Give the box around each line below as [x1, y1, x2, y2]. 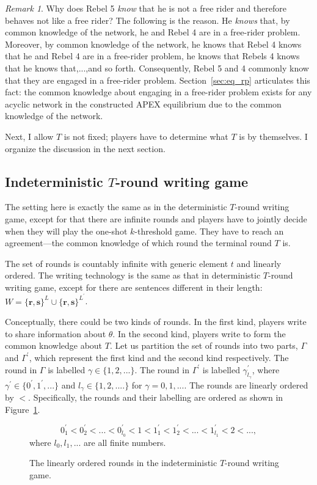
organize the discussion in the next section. [5, 142, 166, 155]
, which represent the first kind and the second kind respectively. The [29, 351, 289, 363]
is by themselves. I [239, 129, 308, 142]
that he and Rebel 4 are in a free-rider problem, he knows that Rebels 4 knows [5, 49, 300, 62]
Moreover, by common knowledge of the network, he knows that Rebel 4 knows [5, 37, 302, 50]
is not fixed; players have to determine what [64, 129, 228, 142]
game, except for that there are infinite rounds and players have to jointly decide [5, 212, 307, 225]
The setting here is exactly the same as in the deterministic [5, 200, 227, 213]
